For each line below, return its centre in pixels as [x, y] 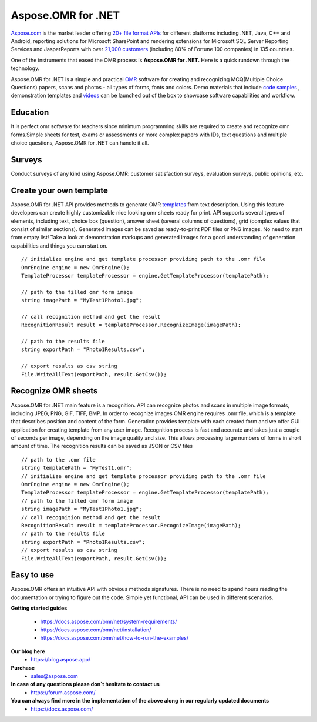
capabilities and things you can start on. [59, 245]
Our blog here [28, 651]
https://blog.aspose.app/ [61, 660]
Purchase [23, 668]
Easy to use [33, 575]
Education [30, 113]
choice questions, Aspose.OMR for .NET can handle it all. [80, 143]
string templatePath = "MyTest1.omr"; [77, 468]
